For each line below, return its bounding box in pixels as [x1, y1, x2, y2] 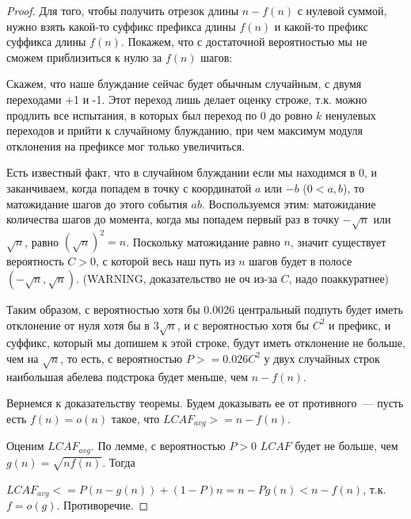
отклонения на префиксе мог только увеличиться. [6, 137, 245, 154]
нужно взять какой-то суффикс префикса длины [6, 17, 236, 34]
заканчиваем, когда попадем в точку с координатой [6, 179, 252, 196]
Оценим [6, 437, 44, 454]
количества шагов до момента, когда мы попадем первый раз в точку [6, 211, 340, 227]
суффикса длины [6, 33, 86, 50]
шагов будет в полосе [249, 253, 352, 269]
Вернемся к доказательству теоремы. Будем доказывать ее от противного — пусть [6, 395, 404, 411]
